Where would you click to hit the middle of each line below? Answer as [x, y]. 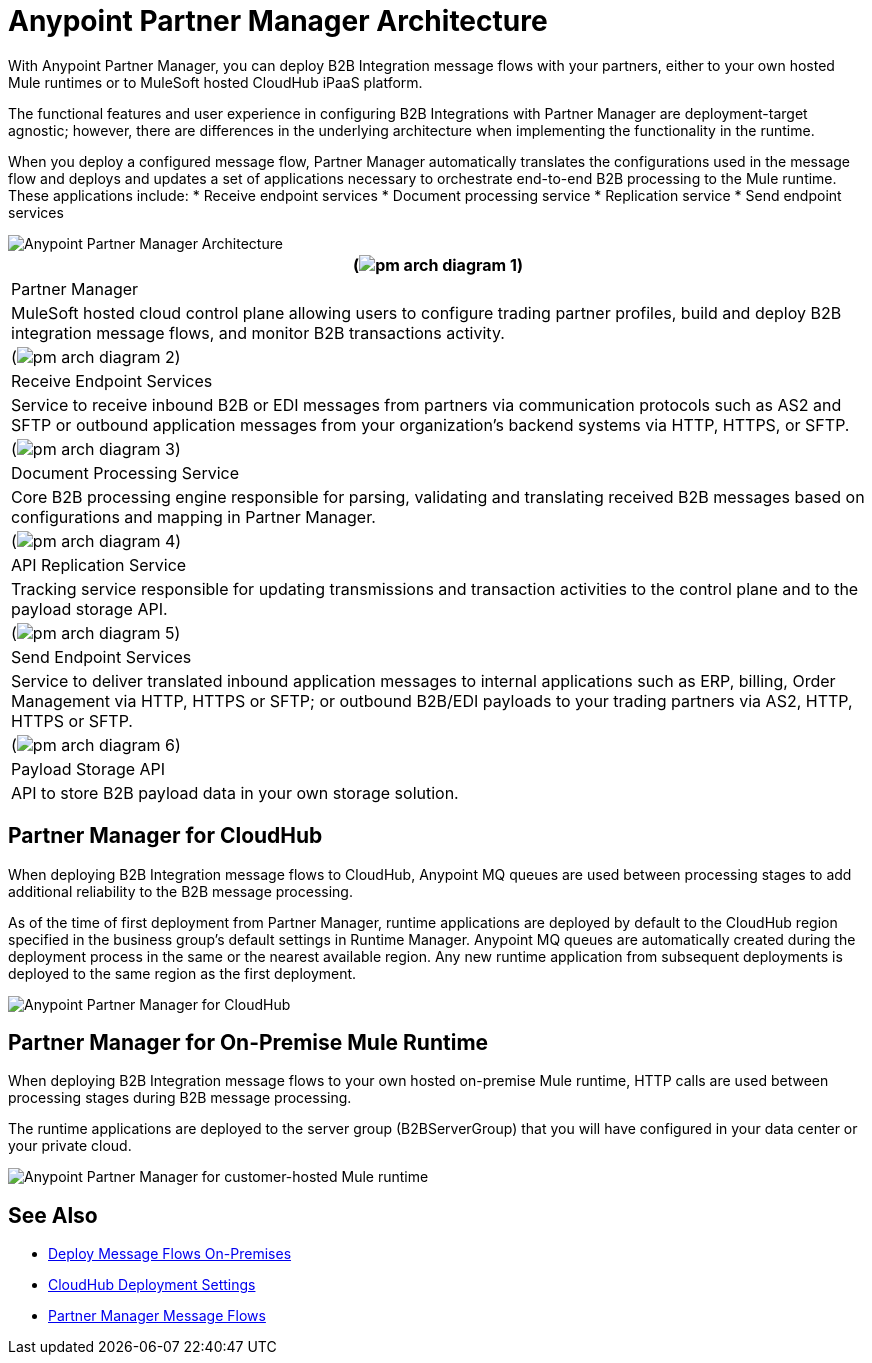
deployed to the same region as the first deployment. [182, 973]
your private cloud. [70, 1146]
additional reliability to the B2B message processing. [180, 891]
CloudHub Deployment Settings [152, 1285]
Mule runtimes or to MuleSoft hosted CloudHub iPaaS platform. [215, 82]
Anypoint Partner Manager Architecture [278, 21]
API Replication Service [99, 564]
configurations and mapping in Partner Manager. [193, 516]
